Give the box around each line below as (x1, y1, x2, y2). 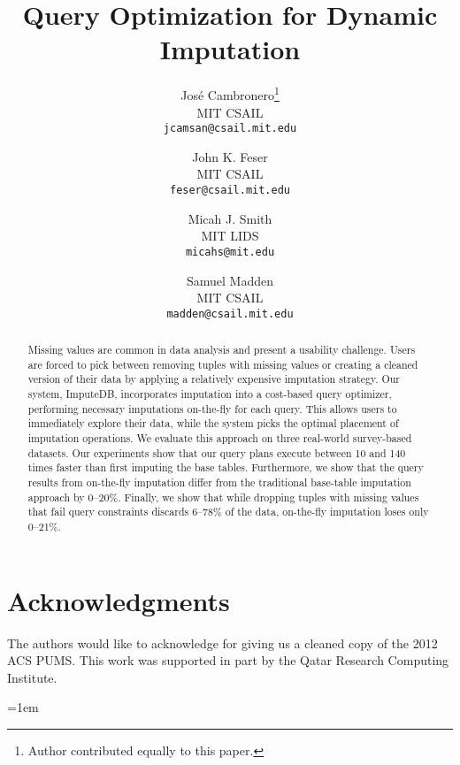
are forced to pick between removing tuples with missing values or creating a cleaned (27, 356, 418, 371)
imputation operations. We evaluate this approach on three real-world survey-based (27, 431, 412, 446)
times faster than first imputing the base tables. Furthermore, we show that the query (27, 460, 424, 475)
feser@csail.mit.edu (169, 184, 291, 196)
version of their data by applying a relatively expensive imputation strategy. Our (27, 371, 401, 386)
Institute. (7, 668, 57, 686)
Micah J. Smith (188, 209, 272, 227)
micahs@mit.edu (185, 245, 275, 258)
